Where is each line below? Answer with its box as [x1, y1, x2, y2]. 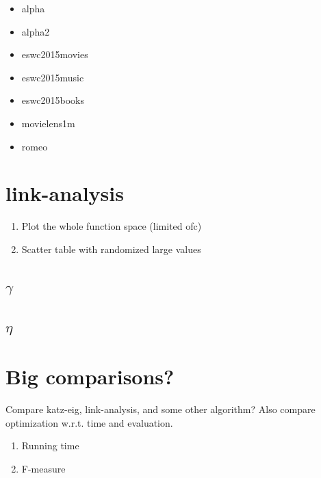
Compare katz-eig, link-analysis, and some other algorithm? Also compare [5, 402, 316, 416]
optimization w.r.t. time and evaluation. [5, 415, 173, 429]
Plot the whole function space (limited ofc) [21, 219, 202, 233]
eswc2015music [21, 70, 84, 84]
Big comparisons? [5, 362, 175, 390]
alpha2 [21, 24, 50, 38]
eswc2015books [21, 93, 84, 107]
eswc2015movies [21, 47, 88, 62]
